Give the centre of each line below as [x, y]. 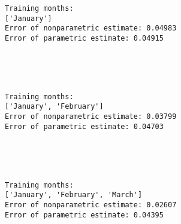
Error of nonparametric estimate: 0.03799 [91, 117]
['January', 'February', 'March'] [74, 195]
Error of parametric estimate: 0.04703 [84, 126]
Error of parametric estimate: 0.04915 [84, 38]
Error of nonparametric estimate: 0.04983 [91, 28]
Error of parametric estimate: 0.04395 [84, 215]
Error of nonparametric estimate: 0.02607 [91, 205]
